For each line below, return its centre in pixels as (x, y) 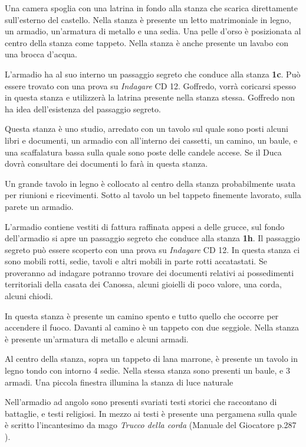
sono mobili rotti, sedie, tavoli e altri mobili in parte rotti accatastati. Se (136, 261)
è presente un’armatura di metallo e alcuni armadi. (97, 339)
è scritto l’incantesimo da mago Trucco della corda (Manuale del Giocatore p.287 (151, 425)
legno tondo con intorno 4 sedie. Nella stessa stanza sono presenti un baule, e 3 (147, 370)
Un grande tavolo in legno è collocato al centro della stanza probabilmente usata (150, 183)
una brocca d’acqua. (41, 54)
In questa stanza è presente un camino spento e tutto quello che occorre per (142, 315)
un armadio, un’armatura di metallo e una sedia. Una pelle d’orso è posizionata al (153, 31)
